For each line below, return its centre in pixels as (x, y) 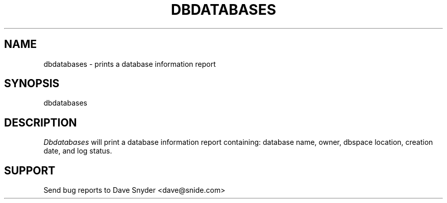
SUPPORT (30, 170)
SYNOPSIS (32, 84)
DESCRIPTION (41, 122)
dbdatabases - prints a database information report (130, 64)
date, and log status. (78, 151)
